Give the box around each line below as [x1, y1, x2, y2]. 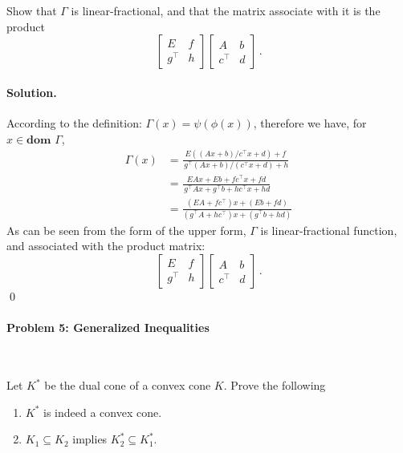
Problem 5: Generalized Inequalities [6, 319, 210, 336]
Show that [6, 2, 57, 18]
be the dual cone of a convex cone [44, 377, 211, 394]
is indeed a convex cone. [43, 403, 162, 420]
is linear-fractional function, [260, 221, 397, 238]
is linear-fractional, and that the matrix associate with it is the [71, 2, 381, 18]
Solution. [6, 83, 57, 100]
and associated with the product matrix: [6, 237, 206, 254]
